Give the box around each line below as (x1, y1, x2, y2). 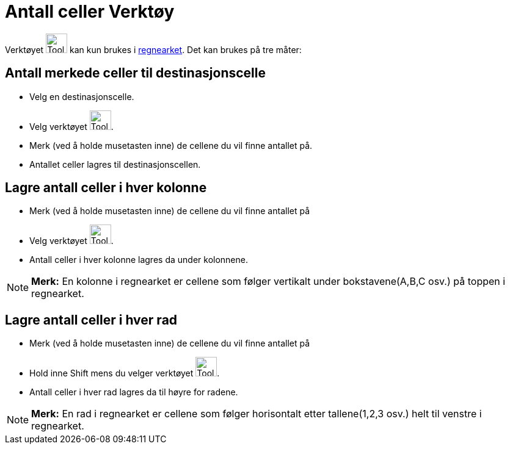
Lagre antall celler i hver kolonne (5, 180, 207, 196)
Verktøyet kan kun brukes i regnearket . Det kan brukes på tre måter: (5, 44, 302, 55)
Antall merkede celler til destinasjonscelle (5, 65, 266, 81)
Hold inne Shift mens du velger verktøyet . (29, 368, 220, 379)
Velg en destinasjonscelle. (29, 91, 134, 102)
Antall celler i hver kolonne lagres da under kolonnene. (29, 254, 248, 265)
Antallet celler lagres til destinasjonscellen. (29, 159, 201, 170)
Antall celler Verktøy (5, 1, 175, 22)
